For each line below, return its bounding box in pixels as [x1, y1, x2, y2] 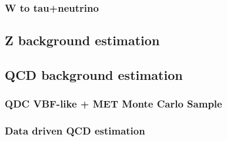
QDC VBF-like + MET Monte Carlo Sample [5, 96, 222, 111]
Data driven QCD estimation [5, 123, 145, 138]
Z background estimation [5, 31, 160, 49]
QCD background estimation [5, 66, 183, 84]
